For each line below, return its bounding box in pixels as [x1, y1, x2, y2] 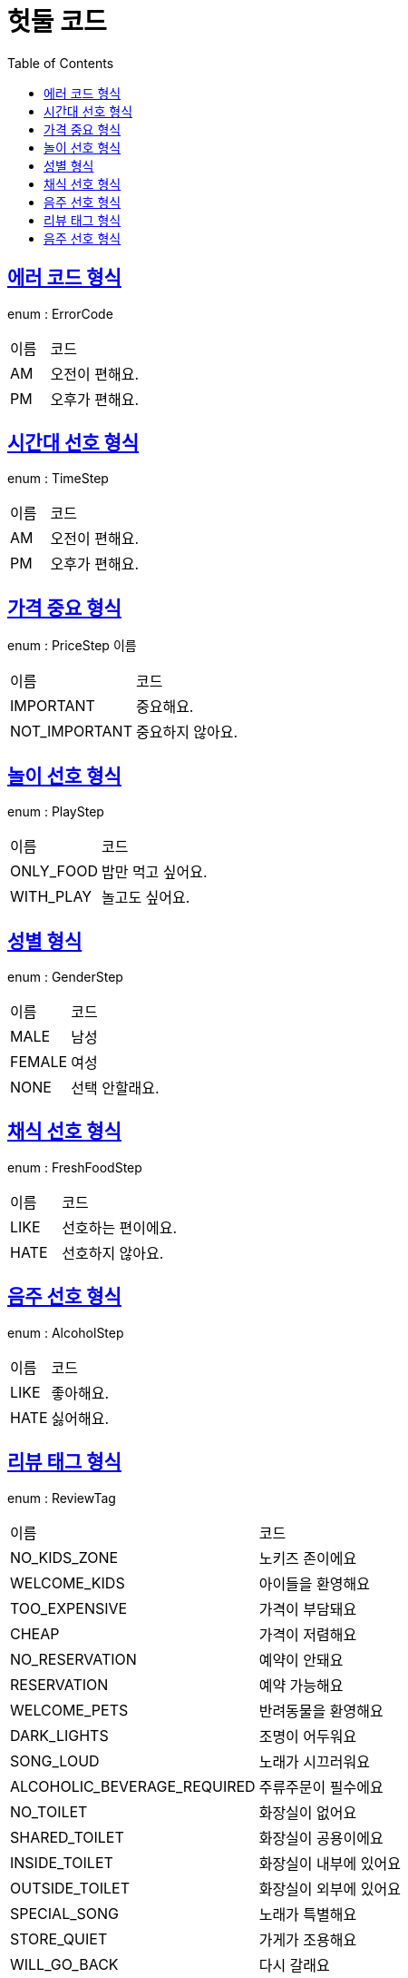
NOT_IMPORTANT [10, 722, 132, 741]
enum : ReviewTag [7, 1489, 116, 1506]
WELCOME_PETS [10, 1700, 129, 1719]
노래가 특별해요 [258, 1904, 357, 1924]
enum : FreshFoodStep [7, 1159, 142, 1175]
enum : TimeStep [7, 470, 109, 487]
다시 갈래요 [258, 1955, 330, 1974]
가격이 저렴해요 [258, 1625, 357, 1644]
